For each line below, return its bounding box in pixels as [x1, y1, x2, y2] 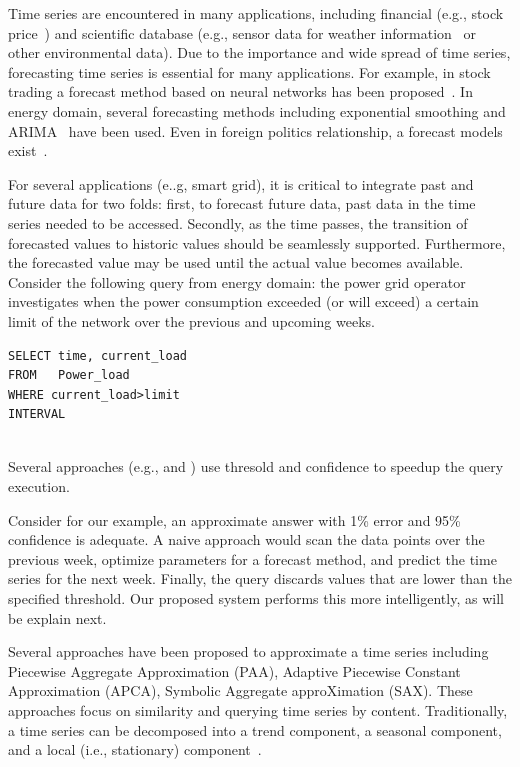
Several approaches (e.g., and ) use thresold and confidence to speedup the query [8, 456, 504, 477]
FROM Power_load [8, 368, 130, 383]
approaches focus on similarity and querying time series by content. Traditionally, [8, 700, 508, 720]
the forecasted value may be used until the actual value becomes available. [8, 252, 464, 273]
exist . [8, 140, 48, 161]
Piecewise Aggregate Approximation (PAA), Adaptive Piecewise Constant [8, 660, 461, 681]
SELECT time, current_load [8, 348, 187, 363]
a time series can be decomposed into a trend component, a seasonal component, [8, 719, 502, 740]
